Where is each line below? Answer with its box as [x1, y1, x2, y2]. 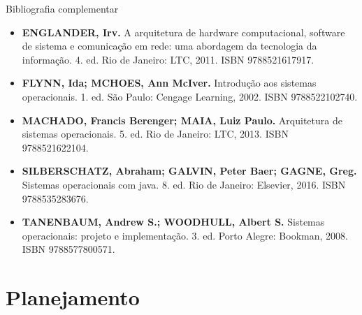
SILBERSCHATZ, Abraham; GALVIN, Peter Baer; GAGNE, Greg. [22, 163, 357, 178]
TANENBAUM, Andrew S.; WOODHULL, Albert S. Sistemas [22, 214, 325, 229]
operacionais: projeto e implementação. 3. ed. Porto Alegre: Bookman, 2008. [22, 228, 348, 242]
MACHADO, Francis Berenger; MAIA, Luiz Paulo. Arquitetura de [22, 112, 342, 127]
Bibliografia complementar [6, 1, 119, 15]
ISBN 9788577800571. [22, 242, 115, 256]
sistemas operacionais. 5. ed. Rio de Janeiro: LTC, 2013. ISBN [22, 126, 289, 141]
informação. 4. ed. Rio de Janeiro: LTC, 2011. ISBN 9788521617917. [22, 52, 314, 66]
